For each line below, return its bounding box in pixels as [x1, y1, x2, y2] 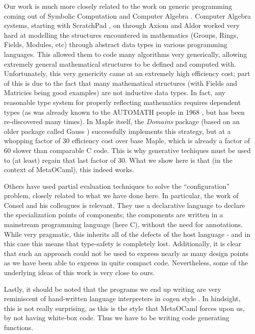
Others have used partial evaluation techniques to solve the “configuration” [4, 180, 230, 191]
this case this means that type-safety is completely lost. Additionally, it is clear [4, 238, 242, 249]
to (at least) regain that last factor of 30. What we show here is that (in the [4, 154, 232, 165]
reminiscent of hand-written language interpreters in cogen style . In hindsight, [4, 293, 241, 304]
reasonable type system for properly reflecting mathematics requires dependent [4, 97, 241, 107]
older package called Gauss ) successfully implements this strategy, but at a [4, 126, 231, 136]
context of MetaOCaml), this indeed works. [4, 164, 134, 175]
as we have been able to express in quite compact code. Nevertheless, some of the [4, 257, 248, 268]
